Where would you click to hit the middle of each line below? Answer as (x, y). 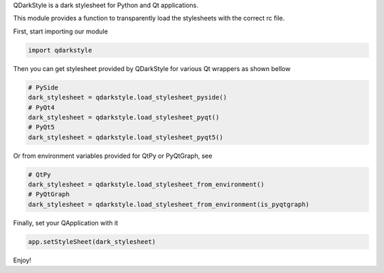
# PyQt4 (41, 107)
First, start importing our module (60, 31)
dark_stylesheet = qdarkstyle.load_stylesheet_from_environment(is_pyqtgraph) (169, 204)
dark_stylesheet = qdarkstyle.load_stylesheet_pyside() (128, 97)
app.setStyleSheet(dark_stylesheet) (92, 241)
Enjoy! (22, 260)
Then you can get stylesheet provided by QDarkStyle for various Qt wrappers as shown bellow (152, 68)
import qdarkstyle (60, 50)
